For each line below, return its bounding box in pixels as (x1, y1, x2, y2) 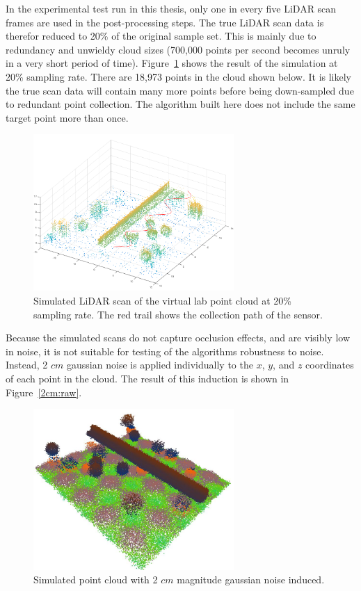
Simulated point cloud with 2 (33, 572, 158, 587)
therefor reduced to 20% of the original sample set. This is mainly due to (6, 29, 316, 43)
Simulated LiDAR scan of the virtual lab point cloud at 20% (33, 293, 291, 307)
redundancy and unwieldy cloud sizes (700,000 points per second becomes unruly (6, 42, 351, 56)
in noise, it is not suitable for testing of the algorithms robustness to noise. (6, 343, 324, 358)
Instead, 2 (6, 357, 48, 372)
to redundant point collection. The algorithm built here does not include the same (6, 97, 355, 111)
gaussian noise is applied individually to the (67, 357, 253, 372)
